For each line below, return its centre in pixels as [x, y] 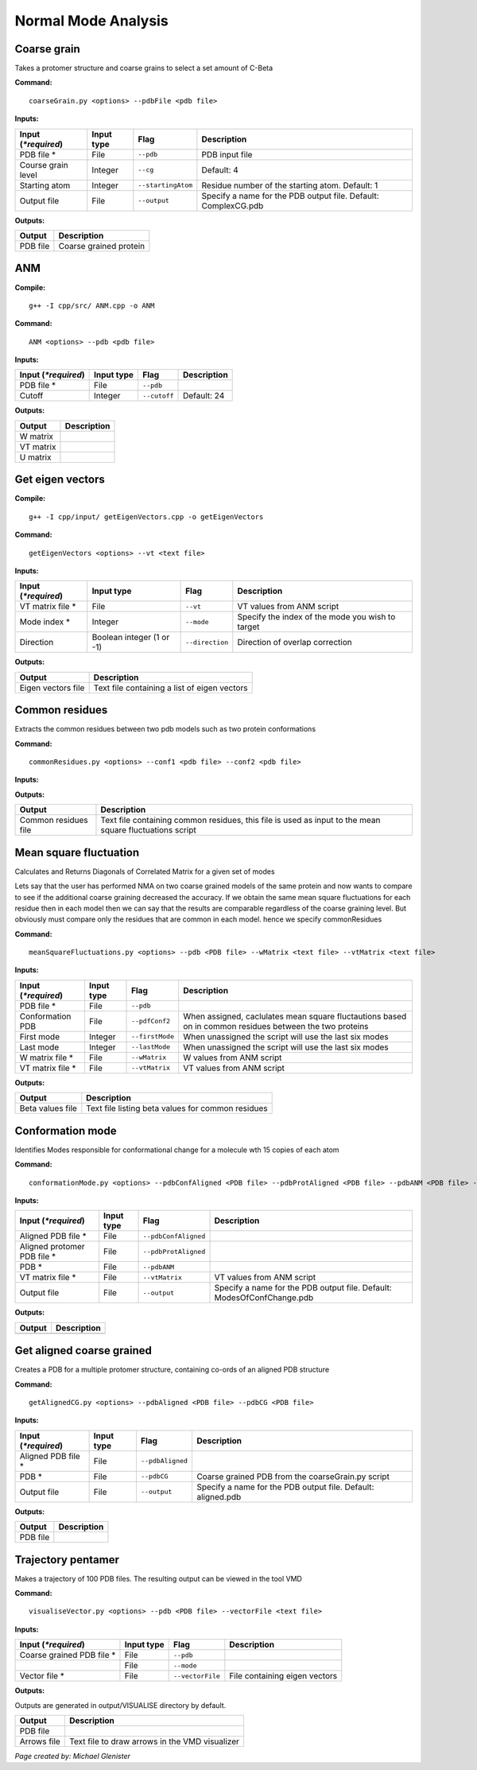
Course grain [44, 165]
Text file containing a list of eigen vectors [171, 688]
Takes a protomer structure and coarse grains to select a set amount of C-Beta [144, 68]
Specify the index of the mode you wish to [316, 617]
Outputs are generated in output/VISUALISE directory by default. [120, 1705]
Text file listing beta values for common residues [177, 1108]
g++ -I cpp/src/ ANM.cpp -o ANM [92, 305]
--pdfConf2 [151, 1021]
